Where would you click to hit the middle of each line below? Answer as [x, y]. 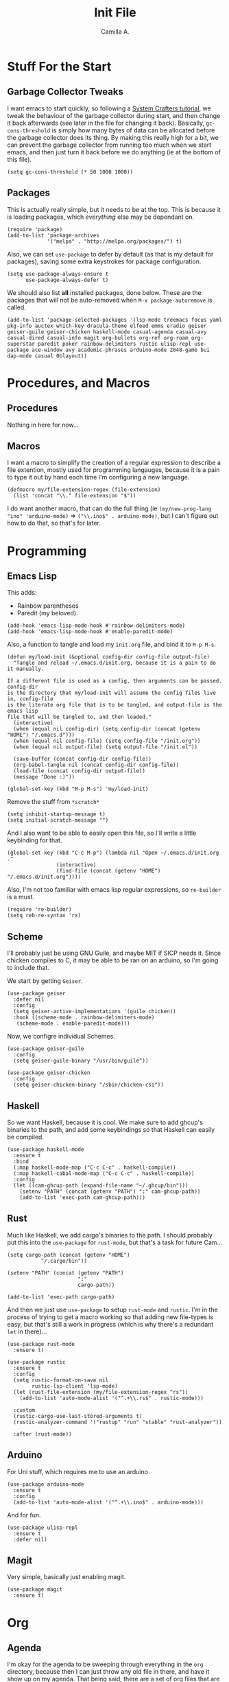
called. [16, 307]
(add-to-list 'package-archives [53, 235]
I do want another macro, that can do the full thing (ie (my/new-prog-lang [109, 508]
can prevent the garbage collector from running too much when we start [109, 145]
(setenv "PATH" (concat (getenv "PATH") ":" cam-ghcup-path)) [110, 1192]
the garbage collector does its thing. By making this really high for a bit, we [113, 137]
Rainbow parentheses [48, 606]
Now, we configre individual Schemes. [61, 1037]
